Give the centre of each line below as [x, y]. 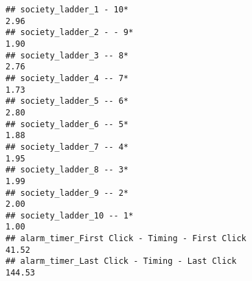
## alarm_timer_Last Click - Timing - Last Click [121, 261]
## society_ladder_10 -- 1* [70, 215]
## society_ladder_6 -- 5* [67, 124]
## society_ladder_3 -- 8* [67, 55]
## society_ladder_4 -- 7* [67, 78]
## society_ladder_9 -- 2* [67, 193]
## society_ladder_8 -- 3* [67, 170]
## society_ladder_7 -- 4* [67, 147]
